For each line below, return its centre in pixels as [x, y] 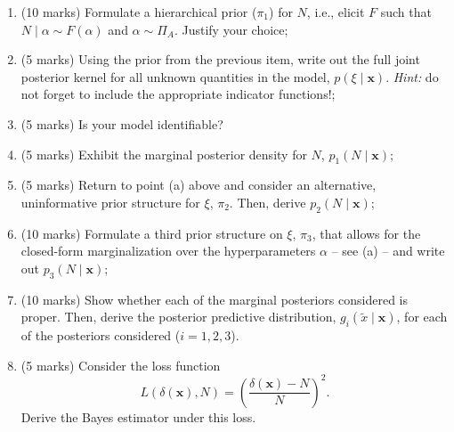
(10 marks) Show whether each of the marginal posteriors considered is [215, 299]
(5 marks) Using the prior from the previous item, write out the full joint [220, 59]
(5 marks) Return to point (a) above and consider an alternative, [199, 185]
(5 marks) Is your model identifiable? [122, 123]
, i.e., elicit [336, 12]
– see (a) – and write [388, 251]
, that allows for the [366, 233]
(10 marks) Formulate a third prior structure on [152, 233]
